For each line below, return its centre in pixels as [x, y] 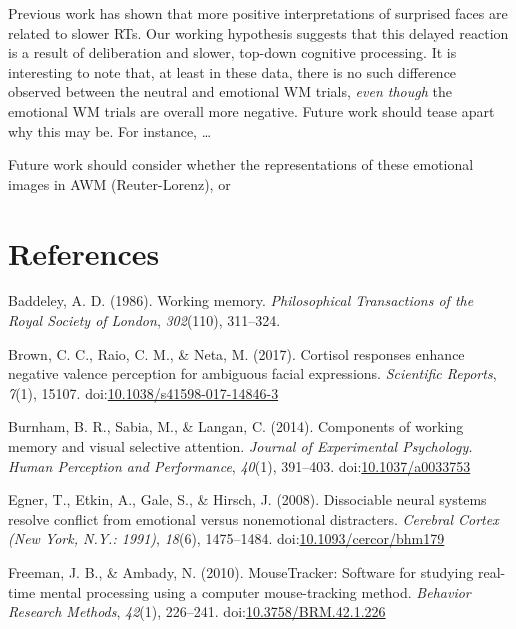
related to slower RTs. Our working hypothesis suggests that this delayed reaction [258, 32]
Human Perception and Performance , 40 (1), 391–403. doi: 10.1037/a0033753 [239, 465]
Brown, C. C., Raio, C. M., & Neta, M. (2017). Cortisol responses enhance [236, 353]
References [84, 252]
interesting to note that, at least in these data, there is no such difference [232, 71]
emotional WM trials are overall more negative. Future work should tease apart [251, 110]
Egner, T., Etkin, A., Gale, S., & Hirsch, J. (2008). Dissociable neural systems [247, 499]
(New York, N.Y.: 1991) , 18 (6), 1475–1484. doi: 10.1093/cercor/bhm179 [226, 538]
